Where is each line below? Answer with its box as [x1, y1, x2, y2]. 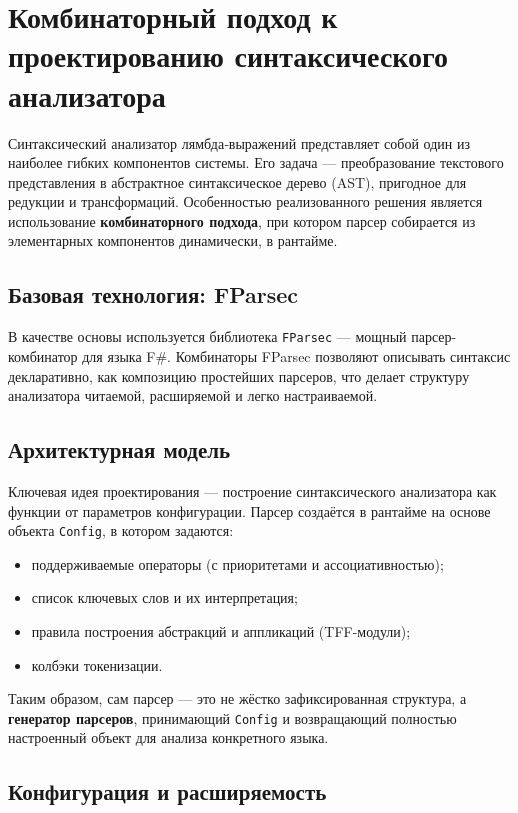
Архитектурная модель [8, 434, 231, 465]
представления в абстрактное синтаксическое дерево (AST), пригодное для [8, 171, 467, 192]
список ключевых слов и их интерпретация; [31, 587, 298, 608]
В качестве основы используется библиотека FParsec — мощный [8, 326, 407, 347]
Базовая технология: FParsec [8, 279, 299, 310]
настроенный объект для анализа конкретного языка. [8, 727, 329, 748]
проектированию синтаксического [8, 35, 449, 76]
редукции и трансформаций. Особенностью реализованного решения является [8, 191, 483, 212]
